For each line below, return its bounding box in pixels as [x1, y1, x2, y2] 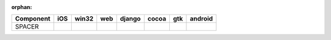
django [120, 15, 141, 23]
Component [15, 15, 51, 23]
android [189, 15, 213, 23]
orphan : [11, 4, 32, 10]
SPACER [15, 22, 39, 31]
